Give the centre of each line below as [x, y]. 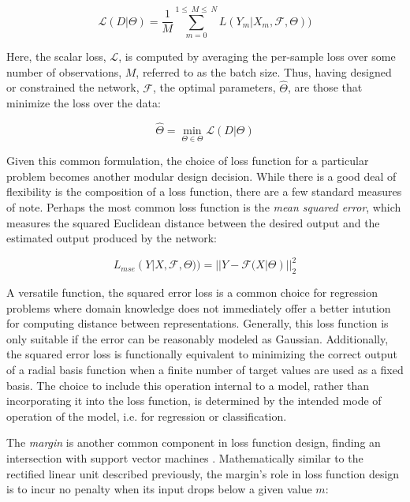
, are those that [325, 87]
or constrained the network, [73, 87]
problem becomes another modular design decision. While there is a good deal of [201, 176]
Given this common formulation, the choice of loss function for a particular [188, 161]
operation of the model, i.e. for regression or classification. [147, 416]
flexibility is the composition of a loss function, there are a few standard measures [204, 191]
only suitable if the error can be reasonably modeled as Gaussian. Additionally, [198, 338]
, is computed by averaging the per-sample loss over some [257, 56]
